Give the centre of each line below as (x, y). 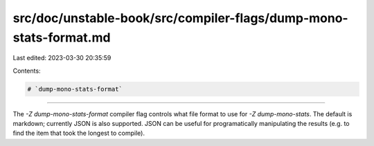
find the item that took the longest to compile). (79, 133)
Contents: (27, 71)
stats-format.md (62, 37)
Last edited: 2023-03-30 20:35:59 (62, 58)
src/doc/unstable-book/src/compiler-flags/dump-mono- (181, 18)
